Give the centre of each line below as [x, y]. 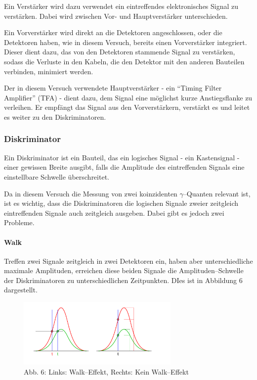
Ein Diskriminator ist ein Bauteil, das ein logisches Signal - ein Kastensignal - [122, 157]
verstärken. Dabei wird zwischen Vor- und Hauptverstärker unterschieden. [116, 16]
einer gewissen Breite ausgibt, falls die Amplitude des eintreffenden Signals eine [124, 167]
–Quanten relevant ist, [217, 193]
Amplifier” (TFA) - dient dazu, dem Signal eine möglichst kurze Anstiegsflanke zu [128, 97]
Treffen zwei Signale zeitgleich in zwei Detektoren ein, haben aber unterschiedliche [128, 261]
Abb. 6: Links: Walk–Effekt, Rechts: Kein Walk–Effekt [106, 371]
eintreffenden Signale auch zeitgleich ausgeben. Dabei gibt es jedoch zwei [114, 213]
